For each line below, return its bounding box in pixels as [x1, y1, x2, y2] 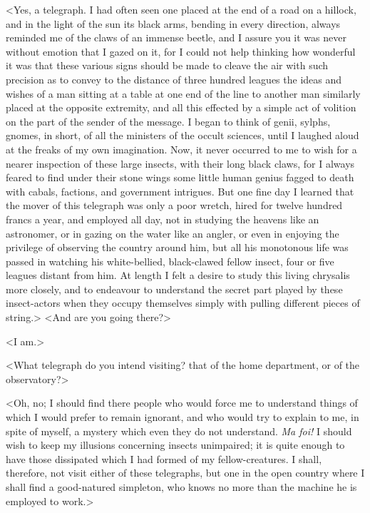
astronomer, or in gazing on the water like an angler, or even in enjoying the [6, 225, 339, 240]
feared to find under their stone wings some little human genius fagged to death [6, 170, 354, 185]
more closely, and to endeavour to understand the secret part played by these [6, 281, 343, 296]
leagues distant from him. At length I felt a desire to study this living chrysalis [6, 268, 350, 283]
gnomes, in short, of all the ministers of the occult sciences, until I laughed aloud [6, 128, 359, 143]
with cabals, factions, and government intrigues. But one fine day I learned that [6, 183, 354, 198]
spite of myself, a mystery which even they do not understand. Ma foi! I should [6, 423, 352, 438]
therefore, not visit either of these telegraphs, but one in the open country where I [6, 465, 365, 480]
